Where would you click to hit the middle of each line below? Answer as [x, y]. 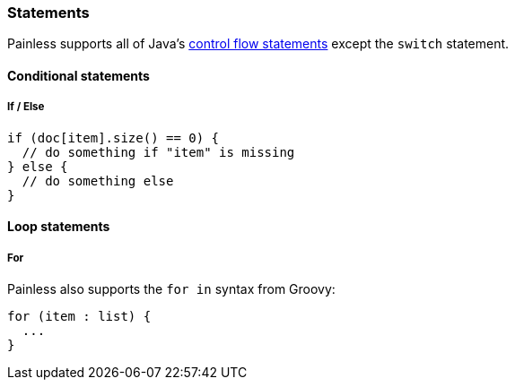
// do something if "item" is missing [158, 152]
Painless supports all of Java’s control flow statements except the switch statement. [258, 44]
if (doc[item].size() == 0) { [113, 138]
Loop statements [59, 227]
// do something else [98, 181]
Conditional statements [79, 75]
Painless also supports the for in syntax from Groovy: [171, 289]
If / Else [26, 107]
